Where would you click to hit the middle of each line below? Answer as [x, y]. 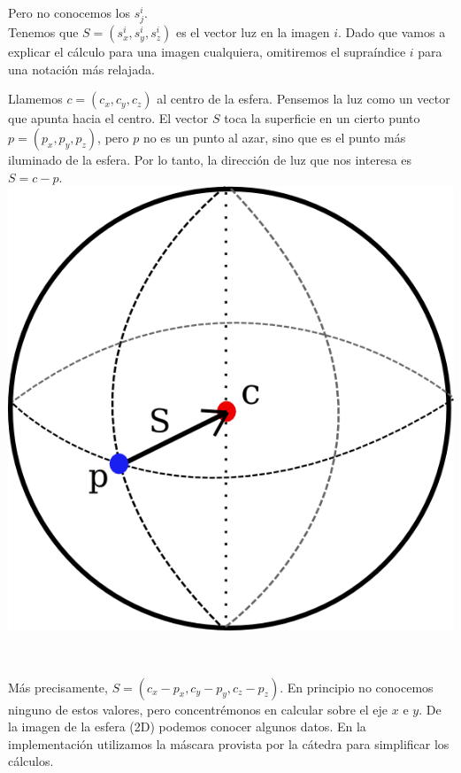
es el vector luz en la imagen [253, 32]
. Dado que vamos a [392, 32]
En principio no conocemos [360, 687]
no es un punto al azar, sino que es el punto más [274, 137]
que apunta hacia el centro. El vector [108, 118]
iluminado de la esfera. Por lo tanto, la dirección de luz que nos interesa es [210, 159]
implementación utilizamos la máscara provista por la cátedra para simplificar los [229, 743]
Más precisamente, [58, 687]
